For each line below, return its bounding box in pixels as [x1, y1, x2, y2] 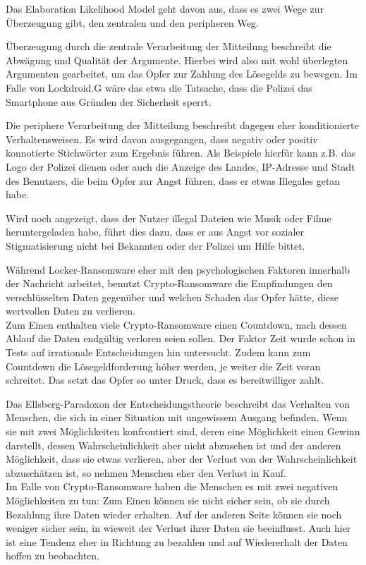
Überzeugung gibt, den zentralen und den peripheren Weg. [6, 15, 259, 30]
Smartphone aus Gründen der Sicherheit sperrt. [6, 94, 212, 109]
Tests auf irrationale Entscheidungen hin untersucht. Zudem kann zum [6, 345, 311, 360]
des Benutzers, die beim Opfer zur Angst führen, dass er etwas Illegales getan [6, 173, 341, 188]
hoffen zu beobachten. [6, 548, 99, 563]
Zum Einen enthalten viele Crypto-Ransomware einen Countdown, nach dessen [6, 317, 347, 332]
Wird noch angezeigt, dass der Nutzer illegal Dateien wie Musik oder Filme [6, 210, 331, 225]
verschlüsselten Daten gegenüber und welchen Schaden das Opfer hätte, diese [6, 289, 339, 304]
